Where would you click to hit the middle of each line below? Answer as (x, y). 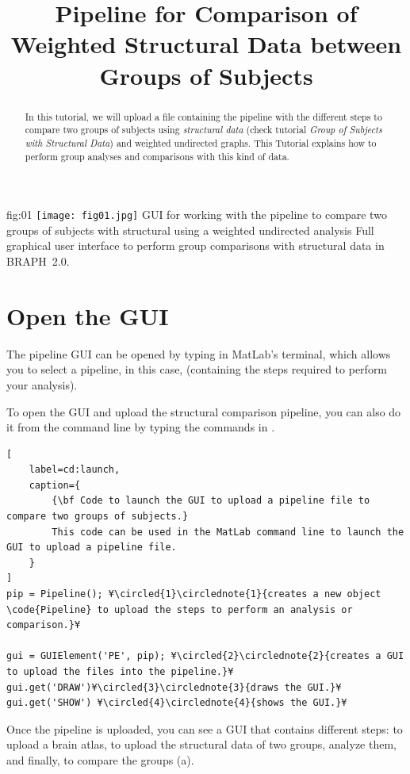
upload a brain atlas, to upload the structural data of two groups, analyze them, (201, 744)
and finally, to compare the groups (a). (100, 759)
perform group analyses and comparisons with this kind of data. (157, 156)
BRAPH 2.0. (38, 261)
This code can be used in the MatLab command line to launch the (228, 532)
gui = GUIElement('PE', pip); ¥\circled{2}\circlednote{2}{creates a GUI (205, 656)
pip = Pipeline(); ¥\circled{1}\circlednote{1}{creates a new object (194, 594)
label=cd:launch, (75, 470)
